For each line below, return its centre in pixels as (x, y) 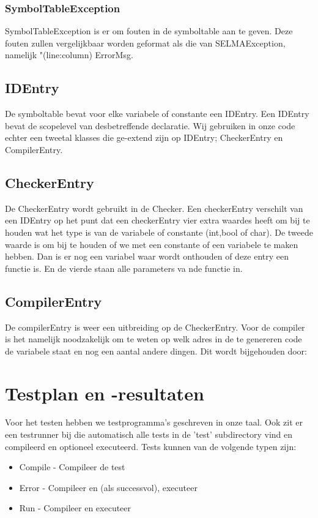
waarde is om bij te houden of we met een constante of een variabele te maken (152, 244)
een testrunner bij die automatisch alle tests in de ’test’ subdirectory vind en (149, 434)
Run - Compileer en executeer (75, 508)
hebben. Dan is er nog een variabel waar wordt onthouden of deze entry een (147, 256)
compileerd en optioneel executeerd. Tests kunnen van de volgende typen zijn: (151, 446)
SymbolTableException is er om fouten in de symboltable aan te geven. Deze (149, 31)
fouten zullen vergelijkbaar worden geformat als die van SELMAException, (145, 43)
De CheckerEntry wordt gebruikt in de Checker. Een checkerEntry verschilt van (154, 208)
